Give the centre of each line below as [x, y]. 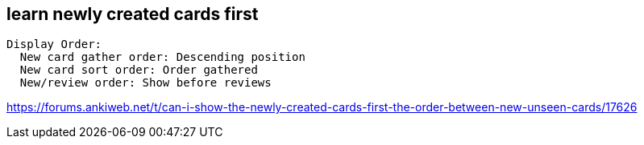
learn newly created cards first [133, 14]
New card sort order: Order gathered [139, 70]
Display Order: [54, 44]
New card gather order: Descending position [162, 57]
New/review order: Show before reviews [145, 83]
